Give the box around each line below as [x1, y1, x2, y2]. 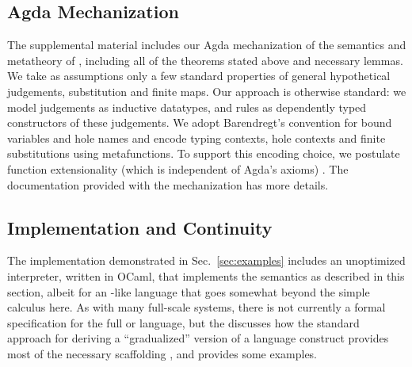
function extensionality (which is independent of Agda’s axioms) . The [7, 160, 349, 177]
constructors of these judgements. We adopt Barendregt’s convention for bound [7, 114, 392, 131]
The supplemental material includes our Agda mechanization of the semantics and [7, 36, 406, 53]
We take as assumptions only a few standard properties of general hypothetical [7, 67, 391, 84]
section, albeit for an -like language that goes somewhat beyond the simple [7, 283, 370, 300]
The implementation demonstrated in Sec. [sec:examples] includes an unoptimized [7, 252, 406, 269]
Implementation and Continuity [7, 215, 273, 239]
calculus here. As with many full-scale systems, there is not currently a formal [7, 299, 386, 315]
